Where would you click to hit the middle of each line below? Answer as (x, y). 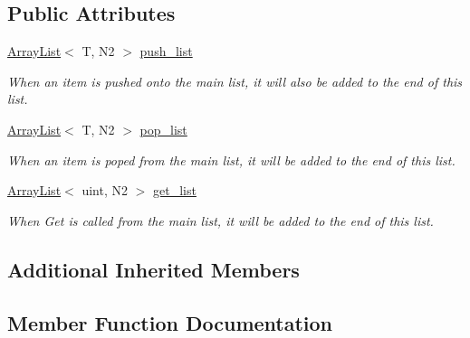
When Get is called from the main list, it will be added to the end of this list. (221, 220)
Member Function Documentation (170, 322)
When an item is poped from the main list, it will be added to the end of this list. (231, 160)
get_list (174, 190)
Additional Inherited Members (153, 269)
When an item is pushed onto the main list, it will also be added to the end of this (235, 81)
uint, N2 (105, 190)
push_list (166, 51)
